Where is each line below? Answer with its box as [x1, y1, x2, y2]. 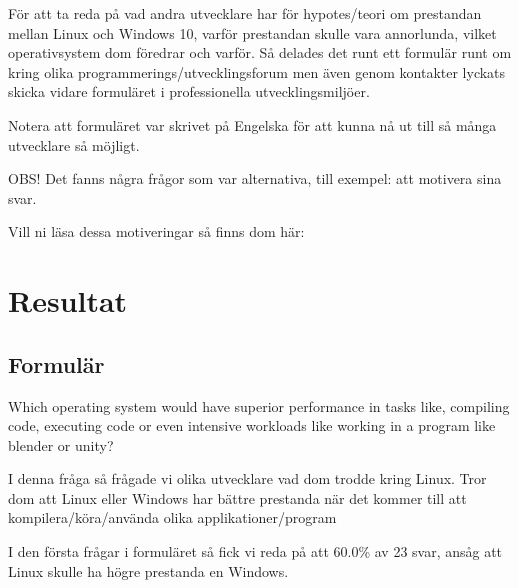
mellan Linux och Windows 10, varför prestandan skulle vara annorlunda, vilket [8, 22, 497, 43]
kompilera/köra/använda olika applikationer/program [8, 507, 337, 528]
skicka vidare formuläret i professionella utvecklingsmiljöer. [8, 81, 370, 102]
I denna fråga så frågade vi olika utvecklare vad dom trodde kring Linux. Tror [8, 468, 487, 489]
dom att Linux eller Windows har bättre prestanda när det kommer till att [8, 487, 467, 508]
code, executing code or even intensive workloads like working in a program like [8, 415, 496, 436]
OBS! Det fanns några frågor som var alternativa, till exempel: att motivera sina [8, 168, 502, 189]
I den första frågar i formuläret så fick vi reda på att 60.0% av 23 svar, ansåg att [8, 541, 503, 562]
